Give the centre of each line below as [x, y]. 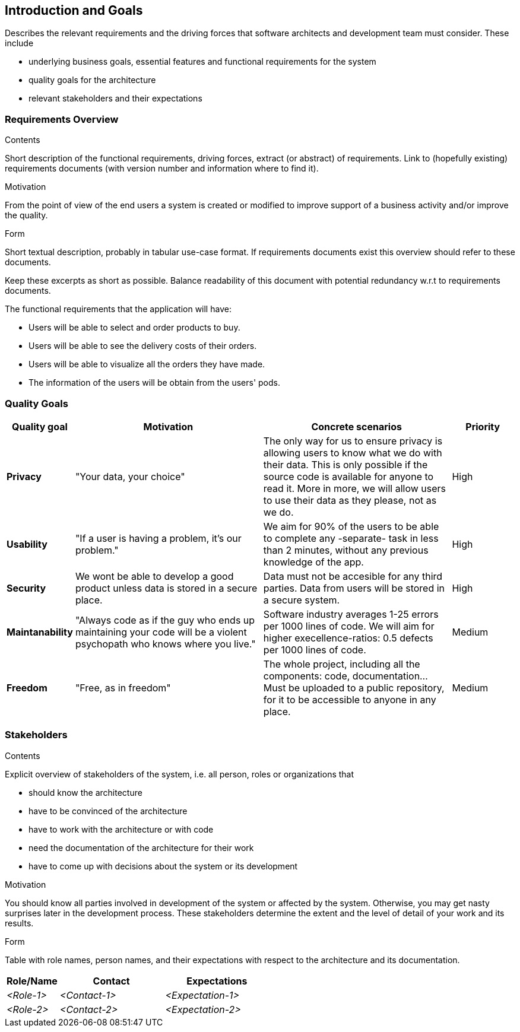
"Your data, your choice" [130, 476]
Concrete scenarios [356, 426]
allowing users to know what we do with [353, 453]
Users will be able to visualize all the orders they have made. [147, 364]
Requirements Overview [62, 119]
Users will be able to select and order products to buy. [134, 328]
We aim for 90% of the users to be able [351, 526]
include [19, 43]
